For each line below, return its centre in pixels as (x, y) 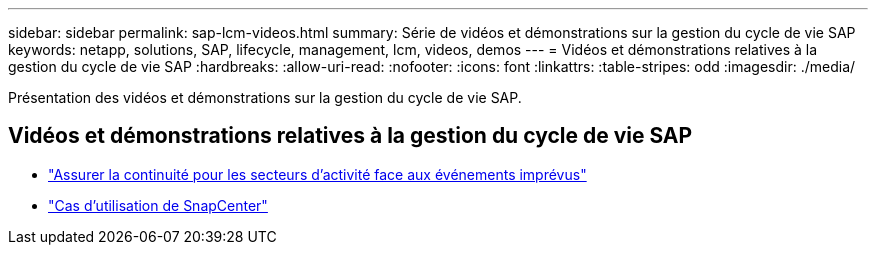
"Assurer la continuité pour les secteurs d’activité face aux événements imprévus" (317, 174)
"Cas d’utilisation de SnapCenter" (158, 205)
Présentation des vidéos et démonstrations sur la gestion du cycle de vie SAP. (265, 97)
